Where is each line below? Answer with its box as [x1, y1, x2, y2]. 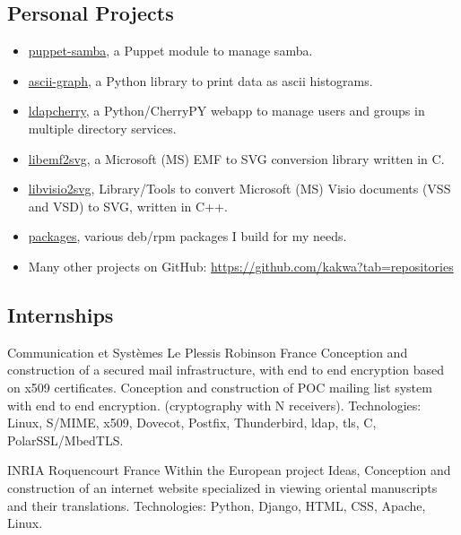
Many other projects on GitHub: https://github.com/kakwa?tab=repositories [28, 256, 454, 275]
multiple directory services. [28, 118, 177, 137]
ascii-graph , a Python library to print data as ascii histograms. [28, 71, 373, 90]
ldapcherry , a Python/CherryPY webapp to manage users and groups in [28, 101, 425, 120]
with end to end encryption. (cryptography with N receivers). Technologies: [7, 395, 422, 414]
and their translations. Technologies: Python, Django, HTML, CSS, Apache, [7, 496, 426, 514]
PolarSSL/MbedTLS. [7, 430, 124, 449]
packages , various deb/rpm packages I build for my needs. [28, 227, 347, 246]
